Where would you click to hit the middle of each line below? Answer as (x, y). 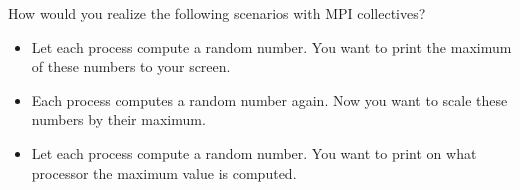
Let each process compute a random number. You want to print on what (254, 152)
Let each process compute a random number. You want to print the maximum (271, 46)
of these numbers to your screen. (131, 66)
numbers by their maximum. (118, 119)
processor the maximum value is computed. (164, 172)
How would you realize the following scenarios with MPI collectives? (217, 13)
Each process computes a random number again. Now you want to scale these (269, 99)
